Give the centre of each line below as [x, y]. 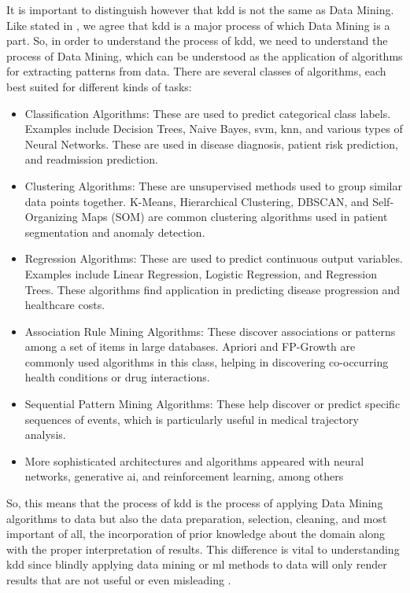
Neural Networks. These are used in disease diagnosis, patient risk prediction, [211, 144]
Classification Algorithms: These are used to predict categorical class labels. [208, 113]
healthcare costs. [65, 305]
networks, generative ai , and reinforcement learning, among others [184, 476]
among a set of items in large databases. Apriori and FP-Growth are [190, 346]
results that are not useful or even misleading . [119, 580]
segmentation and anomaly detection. [115, 232]
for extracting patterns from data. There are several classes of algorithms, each [196, 71]
